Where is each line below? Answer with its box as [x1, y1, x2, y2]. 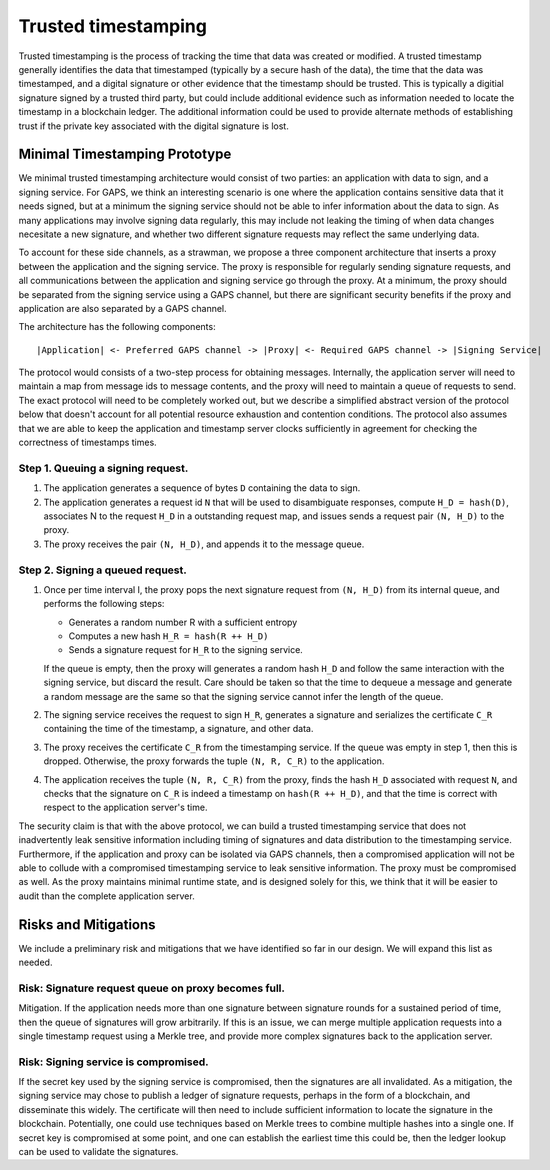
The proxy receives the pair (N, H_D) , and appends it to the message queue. [43, 538, 365, 550]
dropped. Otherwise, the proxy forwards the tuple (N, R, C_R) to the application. [43, 755, 385, 767]
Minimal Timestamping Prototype [18, 146, 232, 163]
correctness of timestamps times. [18, 436, 157, 449]
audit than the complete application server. [18, 890, 195, 902]
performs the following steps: [43, 598, 165, 610]
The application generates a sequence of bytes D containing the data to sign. [43, 482, 361, 494]
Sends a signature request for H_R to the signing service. [68, 644, 304, 656]
